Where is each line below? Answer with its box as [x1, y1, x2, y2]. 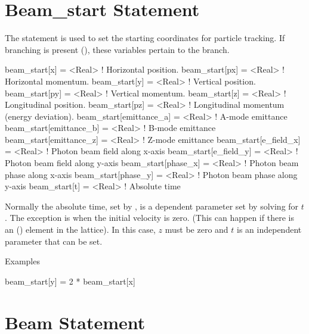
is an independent [237, 223, 302, 236]
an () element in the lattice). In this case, [5, 223, 156, 236]
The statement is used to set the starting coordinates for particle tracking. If [5, 32, 285, 44]
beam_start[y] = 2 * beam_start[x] [5, 274, 135, 287]
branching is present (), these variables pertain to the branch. [5, 43, 230, 55]
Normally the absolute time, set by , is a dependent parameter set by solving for [5, 199, 299, 212]
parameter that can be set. [5, 235, 103, 247]
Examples [5, 255, 40, 267]
